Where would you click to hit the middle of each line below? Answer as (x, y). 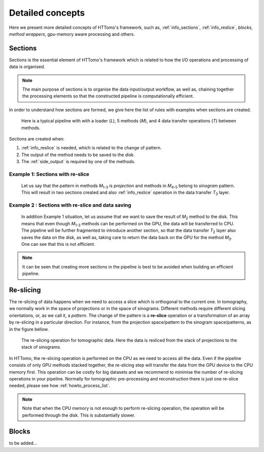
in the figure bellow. (29, 329)
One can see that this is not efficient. (58, 244)
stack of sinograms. (41, 347)
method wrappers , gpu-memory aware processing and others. (72, 34)
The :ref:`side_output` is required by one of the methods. (78, 162)
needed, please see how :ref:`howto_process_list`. (60, 386)
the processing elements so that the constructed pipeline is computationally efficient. (108, 96)
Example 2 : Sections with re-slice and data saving (70, 205)
